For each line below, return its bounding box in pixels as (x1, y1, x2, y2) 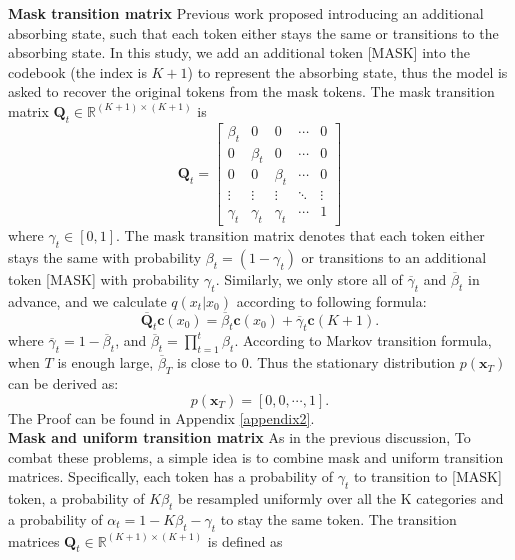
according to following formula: (236, 290, 427, 311)
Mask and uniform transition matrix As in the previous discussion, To (8, 427, 471, 448)
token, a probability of (8, 488, 145, 509)
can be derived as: (8, 372, 119, 393)
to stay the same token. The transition (220, 508, 457, 529)
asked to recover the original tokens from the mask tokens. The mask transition (8, 81, 495, 102)
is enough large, (57, 352, 154, 373)
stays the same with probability (8, 246, 202, 267)
